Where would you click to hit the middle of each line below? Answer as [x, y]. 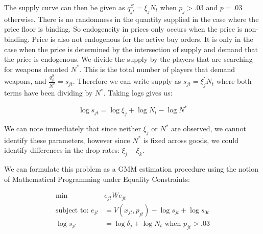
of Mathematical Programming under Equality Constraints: [97, 179]
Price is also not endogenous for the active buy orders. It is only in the [142, 39]
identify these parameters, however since [67, 140]
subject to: [72, 210]
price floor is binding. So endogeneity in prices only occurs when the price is [123, 29]
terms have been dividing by [49, 93]
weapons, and [25, 81]
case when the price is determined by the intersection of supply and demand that [131, 49]
